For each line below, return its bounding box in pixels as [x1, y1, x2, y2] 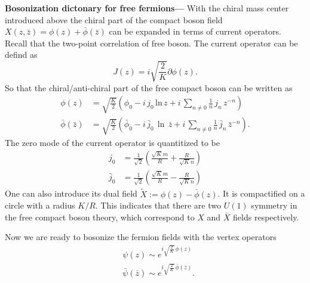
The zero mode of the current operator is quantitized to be [5, 136, 220, 148]
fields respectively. [233, 210, 299, 223]
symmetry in [251, 199, 297, 212]
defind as [5, 48, 38, 61]
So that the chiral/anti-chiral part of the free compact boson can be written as [5, 81, 293, 94]
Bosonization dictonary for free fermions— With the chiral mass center [5, 2, 289, 14]
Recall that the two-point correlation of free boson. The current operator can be [5, 36, 298, 49]
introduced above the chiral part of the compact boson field [5, 13, 223, 26]
